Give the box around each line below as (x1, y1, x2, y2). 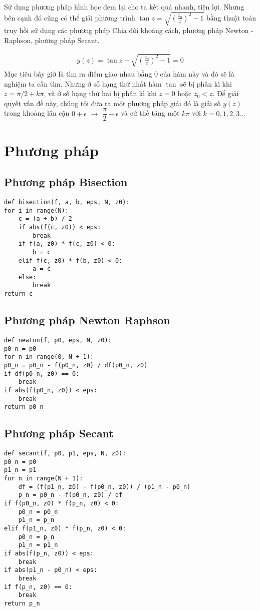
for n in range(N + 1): (4, 475, 83, 482)
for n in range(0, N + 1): (4, 353, 94, 361)
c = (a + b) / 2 (18, 215, 73, 223)
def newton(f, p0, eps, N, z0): (4, 337, 112, 344)
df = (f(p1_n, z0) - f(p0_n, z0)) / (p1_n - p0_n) (18, 483, 191, 490)
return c (4, 290, 33, 298)
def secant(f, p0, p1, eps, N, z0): (4, 450, 126, 457)
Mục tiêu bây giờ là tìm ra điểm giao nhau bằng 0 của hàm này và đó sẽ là (4, 68, 234, 79)
